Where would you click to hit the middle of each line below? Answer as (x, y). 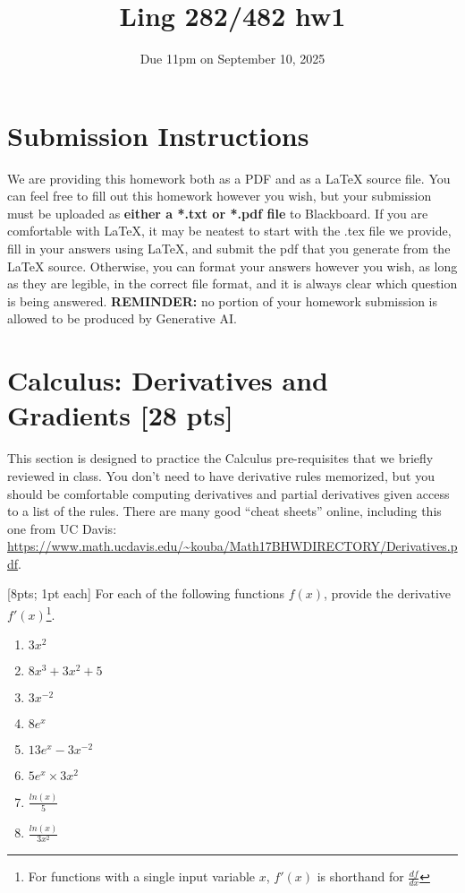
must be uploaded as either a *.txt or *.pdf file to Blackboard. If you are (218, 213)
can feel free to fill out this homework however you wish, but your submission (220, 196)
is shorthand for (360, 876)
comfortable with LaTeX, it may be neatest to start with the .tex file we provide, (229, 231)
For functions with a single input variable (142, 876)
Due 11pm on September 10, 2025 (232, 59)
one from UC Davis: (62, 528)
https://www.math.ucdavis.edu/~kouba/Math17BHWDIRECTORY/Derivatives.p (232, 546)
